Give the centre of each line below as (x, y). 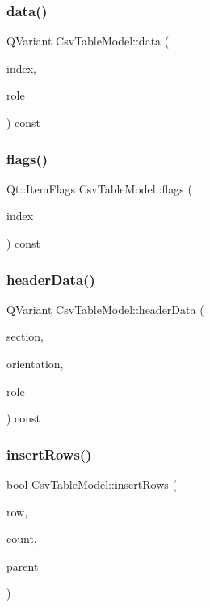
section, (25, 336)
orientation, (35, 363)
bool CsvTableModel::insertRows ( (92, 484)
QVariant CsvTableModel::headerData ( (105, 309)
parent (23, 565)
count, (22, 539)
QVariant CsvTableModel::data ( (88, 41)
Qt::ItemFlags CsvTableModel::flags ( (99, 188)
